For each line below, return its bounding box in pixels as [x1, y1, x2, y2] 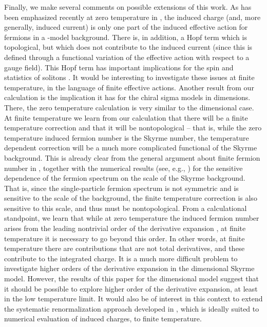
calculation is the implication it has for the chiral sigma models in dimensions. [4, 92, 251, 103]
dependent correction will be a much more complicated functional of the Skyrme [4, 142, 257, 153]
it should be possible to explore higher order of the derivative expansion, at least [4, 283, 258, 294]
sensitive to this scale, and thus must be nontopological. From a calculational [4, 202, 247, 213]
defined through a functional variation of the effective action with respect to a [4, 51, 250, 62]
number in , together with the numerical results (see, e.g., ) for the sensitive [4, 162, 243, 173]
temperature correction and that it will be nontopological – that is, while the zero [4, 122, 262, 133]
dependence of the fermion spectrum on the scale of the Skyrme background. [4, 172, 245, 183]
